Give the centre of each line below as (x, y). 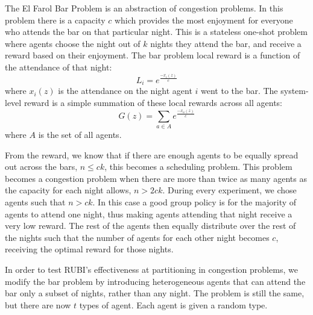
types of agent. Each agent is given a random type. (173, 304)
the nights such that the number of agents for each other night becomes (137, 237)
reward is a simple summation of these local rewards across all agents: (153, 103)
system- (295, 91)
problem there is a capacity (55, 20)
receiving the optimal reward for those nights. (89, 249)
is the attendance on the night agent (125, 91)
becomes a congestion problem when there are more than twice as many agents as (156, 178)
